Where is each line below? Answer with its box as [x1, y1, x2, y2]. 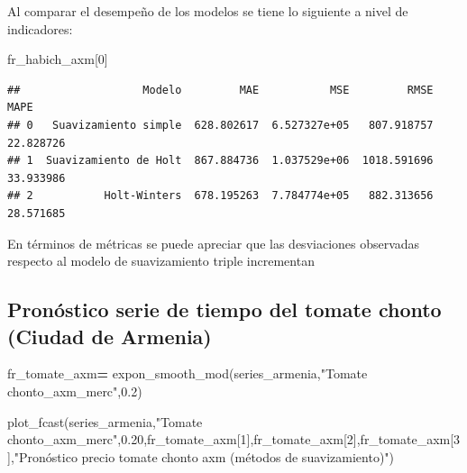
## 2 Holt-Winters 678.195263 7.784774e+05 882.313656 [7, 189, 434, 203]
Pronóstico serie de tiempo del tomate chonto [7, 296, 442, 323]
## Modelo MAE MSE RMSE [7, 83, 434, 96]
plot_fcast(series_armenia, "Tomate [7, 412, 203, 431]
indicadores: [7, 19, 73, 38]
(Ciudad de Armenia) [7, 322, 212, 350]
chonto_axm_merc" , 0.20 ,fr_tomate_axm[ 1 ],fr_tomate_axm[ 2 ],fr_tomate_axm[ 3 [7, 430, 461, 449]
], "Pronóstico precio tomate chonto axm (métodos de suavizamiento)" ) [7, 447, 395, 466]
